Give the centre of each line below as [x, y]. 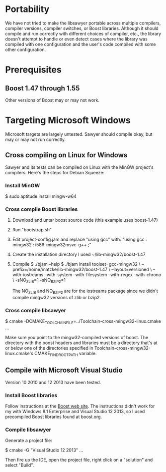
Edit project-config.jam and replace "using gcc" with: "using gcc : [80, 239]
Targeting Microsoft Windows [68, 120]
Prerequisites [34, 70]
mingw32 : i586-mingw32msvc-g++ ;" [52, 245]
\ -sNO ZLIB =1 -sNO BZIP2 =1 [39, 281]
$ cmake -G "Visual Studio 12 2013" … [44, 450]
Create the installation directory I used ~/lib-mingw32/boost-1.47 [79, 254]
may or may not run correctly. [36, 139]
